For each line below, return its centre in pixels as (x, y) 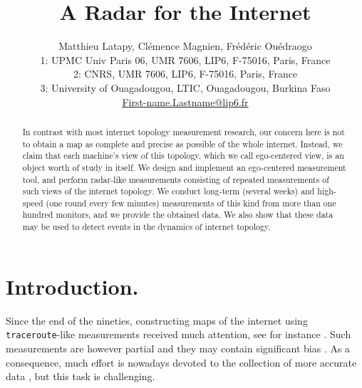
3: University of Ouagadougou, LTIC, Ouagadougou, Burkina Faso (185, 87)
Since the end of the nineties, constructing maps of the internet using (157, 320)
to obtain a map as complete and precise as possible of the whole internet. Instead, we (182, 143)
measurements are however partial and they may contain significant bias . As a (178, 348)
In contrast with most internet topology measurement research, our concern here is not (183, 131)
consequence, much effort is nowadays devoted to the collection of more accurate (181, 362)
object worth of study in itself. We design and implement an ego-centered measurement (184, 167)
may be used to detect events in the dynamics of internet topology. (146, 227)
